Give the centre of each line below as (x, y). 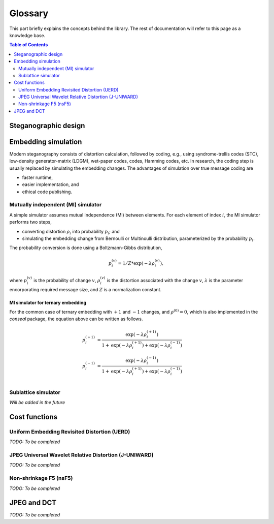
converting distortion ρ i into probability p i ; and (71, 232)
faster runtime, (38, 177)
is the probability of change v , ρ (67, 280)
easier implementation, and (50, 184)
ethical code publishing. (47, 192)
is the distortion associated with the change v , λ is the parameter (175, 280)
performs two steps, (30, 222)
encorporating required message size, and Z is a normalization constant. (85, 289)
